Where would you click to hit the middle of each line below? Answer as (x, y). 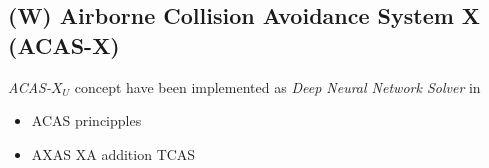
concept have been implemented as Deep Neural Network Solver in (277, 86)
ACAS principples (86, 120)
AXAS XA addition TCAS (113, 153)
